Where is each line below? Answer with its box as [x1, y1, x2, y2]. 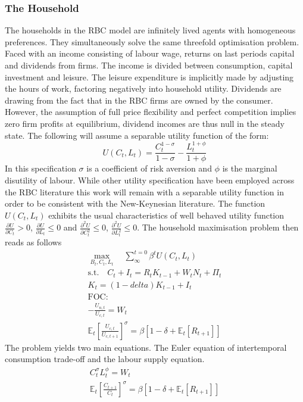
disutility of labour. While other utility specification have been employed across [5, 174, 295, 186]
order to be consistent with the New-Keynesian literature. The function [5, 197, 265, 210]
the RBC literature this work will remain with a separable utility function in [5, 185, 284, 198]
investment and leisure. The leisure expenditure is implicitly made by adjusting [5, 70, 294, 83]
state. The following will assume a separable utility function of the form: [5, 129, 269, 141]
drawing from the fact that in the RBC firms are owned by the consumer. [5, 94, 273, 106]
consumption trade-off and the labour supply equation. [5, 353, 205, 365]
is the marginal [222, 162, 277, 174]
